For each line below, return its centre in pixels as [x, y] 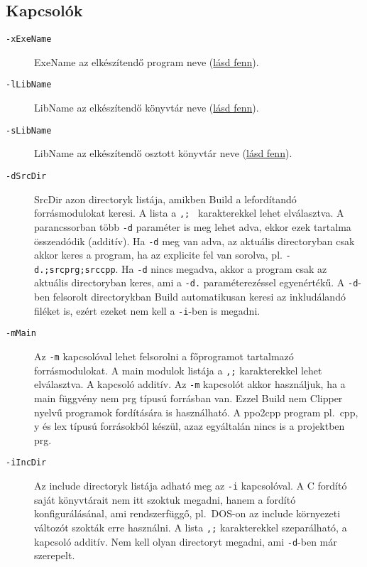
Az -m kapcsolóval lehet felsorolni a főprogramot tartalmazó [164, 356]
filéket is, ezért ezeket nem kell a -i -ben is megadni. [147, 310]
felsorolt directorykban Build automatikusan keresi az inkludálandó [199, 297]
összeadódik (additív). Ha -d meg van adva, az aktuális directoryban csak [195, 241]
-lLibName [29, 85]
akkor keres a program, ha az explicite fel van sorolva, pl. [158, 255]
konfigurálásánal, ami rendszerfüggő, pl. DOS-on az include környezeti [187, 513]
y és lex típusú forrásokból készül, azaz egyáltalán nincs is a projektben [190, 426]
